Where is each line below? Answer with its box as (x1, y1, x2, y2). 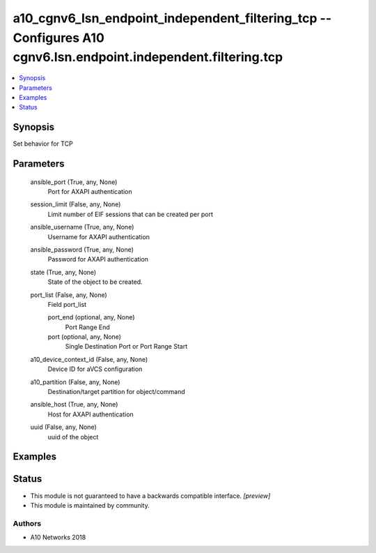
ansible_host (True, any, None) (30, 400, 118, 409)
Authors (13, 518, 42, 528)
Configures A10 (13, 30, 104, 45)
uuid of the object (47, 432, 99, 441)
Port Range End (65, 323, 111, 331)
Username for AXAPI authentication (47, 232, 150, 241)
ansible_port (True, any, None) (30, 178, 118, 186)
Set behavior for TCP (13, 139, 73, 148)
